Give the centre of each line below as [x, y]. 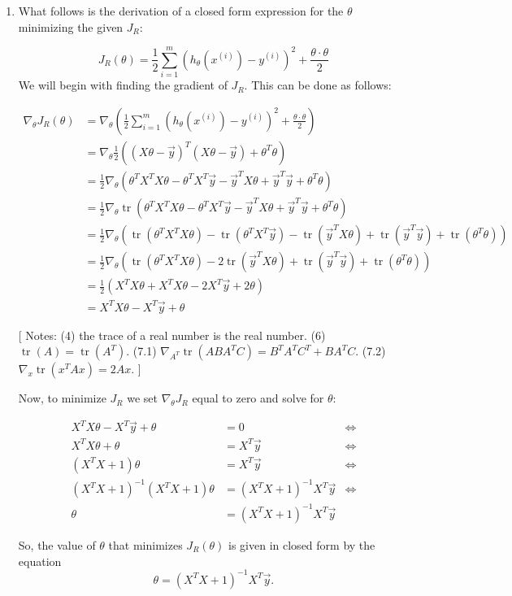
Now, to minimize [62, 398]
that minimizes [145, 545]
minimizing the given [71, 26]
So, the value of [57, 545]
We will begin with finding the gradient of [123, 85]
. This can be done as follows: [318, 85]
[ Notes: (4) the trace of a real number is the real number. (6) [172, 335]
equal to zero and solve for [258, 398]
